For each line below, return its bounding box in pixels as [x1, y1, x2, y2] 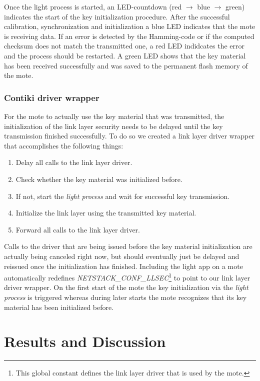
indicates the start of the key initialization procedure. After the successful [4, 11, 230, 21]
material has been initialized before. [4, 301, 114, 312]
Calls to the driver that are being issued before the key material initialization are [4, 241, 252, 251]
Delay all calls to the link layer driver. [15, 157, 132, 167]
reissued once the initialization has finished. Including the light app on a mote [4, 260, 243, 271]
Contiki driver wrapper [4, 91, 99, 103]
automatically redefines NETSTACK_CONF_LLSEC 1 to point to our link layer [4, 271, 250, 282]
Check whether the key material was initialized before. [15, 173, 182, 184]
